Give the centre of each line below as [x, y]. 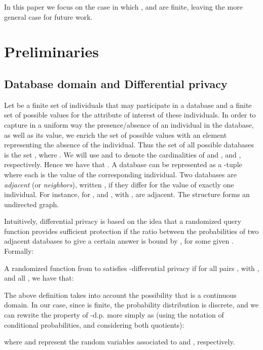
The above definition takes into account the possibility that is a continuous [120, 295]
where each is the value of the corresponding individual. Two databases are [120, 174]
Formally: [19, 251]
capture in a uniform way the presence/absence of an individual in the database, [129, 124]
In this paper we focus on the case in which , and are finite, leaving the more [123, 7]
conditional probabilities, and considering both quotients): [94, 324]
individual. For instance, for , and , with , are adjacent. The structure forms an [127, 194]
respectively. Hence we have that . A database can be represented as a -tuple [123, 164]
